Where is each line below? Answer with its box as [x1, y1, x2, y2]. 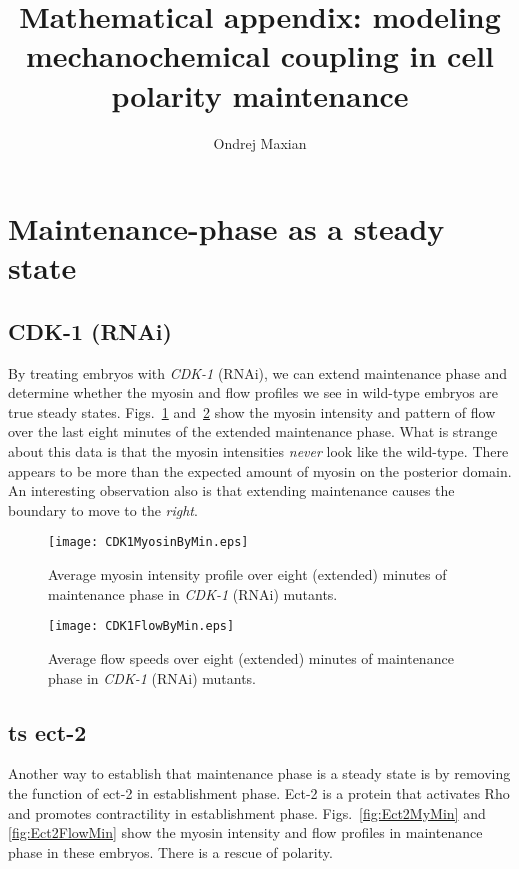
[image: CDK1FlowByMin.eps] [48, 619, 235, 634]
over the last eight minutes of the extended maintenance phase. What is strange [8, 421, 498, 442]
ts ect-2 [8, 716, 87, 747]
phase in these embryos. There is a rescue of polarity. [8, 841, 333, 862]
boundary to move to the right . [8, 499, 198, 520]
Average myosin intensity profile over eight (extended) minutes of [48, 564, 447, 585]
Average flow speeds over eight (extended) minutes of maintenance [48, 647, 454, 668]
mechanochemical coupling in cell [25, 35, 495, 76]
